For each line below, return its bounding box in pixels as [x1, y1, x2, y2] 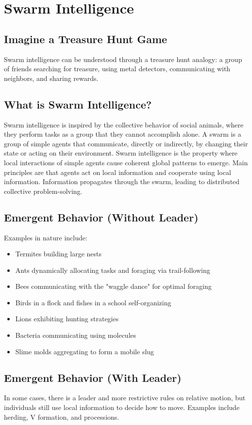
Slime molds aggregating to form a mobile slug [15, 346, 154, 356]
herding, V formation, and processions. [4, 411, 119, 422]
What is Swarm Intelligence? [4, 96, 152, 111]
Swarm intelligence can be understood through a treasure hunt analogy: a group [4, 54, 242, 64]
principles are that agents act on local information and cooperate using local [4, 167, 231, 177]
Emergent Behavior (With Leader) [4, 370, 182, 385]
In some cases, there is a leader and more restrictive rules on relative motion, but [4, 393, 246, 403]
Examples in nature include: [4, 232, 87, 242]
